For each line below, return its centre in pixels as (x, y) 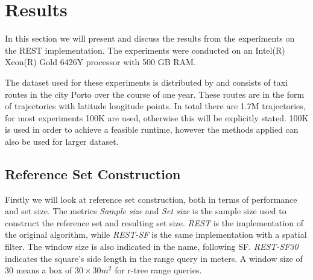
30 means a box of (39, 270)
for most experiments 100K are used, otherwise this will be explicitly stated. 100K (157, 117)
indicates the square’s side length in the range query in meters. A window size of (154, 258)
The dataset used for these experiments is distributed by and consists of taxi (147, 82)
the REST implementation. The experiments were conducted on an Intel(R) (145, 50)
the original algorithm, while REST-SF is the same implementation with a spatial (156, 234)
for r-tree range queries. (158, 270)
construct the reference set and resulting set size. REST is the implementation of (154, 222)
